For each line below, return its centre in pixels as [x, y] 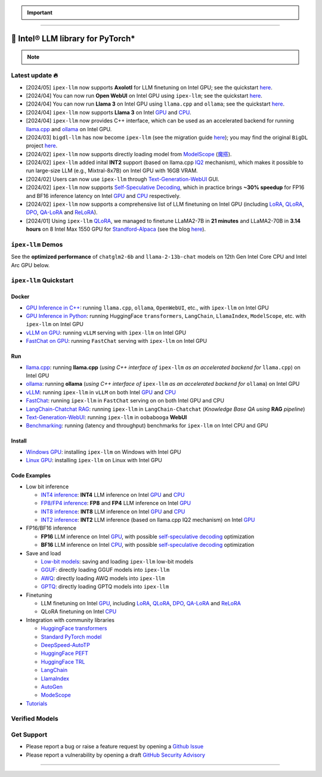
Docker [20, 297]
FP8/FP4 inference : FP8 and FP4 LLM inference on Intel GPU [116, 503]
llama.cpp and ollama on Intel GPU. [69, 129]
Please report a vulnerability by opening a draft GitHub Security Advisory [116, 755]
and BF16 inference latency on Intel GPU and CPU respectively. [103, 196]
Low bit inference [47, 487]
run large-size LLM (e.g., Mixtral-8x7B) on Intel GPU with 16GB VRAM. [112, 171]
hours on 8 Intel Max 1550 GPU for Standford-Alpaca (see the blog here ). [116, 229]
